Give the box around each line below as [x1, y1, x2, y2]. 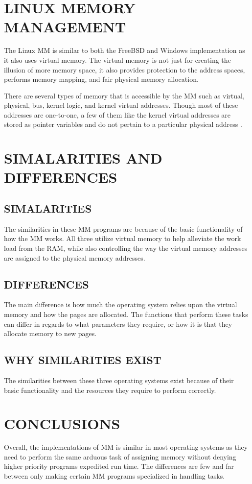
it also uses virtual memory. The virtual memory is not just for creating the [4, 54, 231, 65]
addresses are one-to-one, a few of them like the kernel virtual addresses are [4, 109, 231, 120]
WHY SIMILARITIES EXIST [4, 352, 161, 367]
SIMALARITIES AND [4, 148, 162, 168]
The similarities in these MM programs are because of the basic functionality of [4, 223, 243, 234]
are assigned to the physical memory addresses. [4, 252, 145, 263]
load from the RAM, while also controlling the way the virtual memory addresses [4, 243, 248, 253]
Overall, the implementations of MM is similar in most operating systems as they [4, 442, 248, 452]
